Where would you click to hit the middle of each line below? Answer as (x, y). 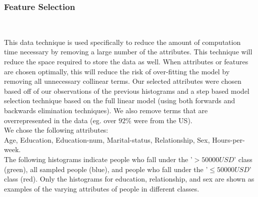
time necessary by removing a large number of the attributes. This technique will (128, 52)
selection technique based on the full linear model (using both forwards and (120, 100)
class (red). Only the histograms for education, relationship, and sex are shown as (129, 179)
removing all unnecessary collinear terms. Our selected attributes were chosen (123, 81)
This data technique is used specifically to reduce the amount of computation (122, 42)
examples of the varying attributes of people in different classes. (102, 188)
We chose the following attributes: (56, 130)
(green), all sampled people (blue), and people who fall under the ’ (106, 169)
